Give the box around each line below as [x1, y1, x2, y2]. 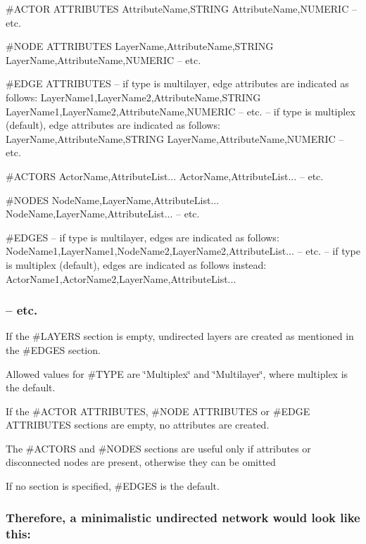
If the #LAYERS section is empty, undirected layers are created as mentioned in [6, 329, 354, 343]
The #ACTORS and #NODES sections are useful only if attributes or [6, 441, 311, 455]
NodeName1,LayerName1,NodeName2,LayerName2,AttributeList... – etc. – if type [6, 243, 360, 258]
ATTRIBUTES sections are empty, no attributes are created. [6, 417, 270, 432]
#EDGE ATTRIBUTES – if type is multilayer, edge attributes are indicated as [6, 76, 349, 91]
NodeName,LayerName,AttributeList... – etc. [6, 206, 200, 221]
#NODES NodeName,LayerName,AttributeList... [6, 192, 220, 207]
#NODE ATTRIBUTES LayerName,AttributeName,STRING [6, 39, 274, 53]
